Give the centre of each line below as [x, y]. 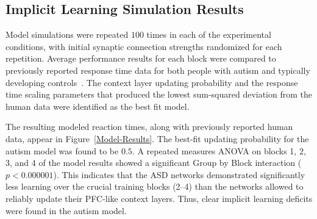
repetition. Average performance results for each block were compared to [141, 58]
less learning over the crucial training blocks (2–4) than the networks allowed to [155, 186]
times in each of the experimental [209, 34]
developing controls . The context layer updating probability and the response [152, 82]
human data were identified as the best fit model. [98, 106]
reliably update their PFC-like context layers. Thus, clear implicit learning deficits [159, 198]
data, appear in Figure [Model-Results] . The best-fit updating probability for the [157, 138]
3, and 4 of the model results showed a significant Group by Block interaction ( [154, 163]
